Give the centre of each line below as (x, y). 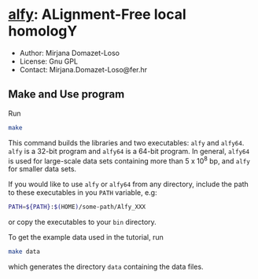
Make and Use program (66, 95)
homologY (43, 31)
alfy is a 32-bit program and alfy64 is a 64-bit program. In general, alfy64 (129, 151)
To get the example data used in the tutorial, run (86, 237)
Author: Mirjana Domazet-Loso (70, 53)
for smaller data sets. (42, 169)
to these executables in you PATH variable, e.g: (83, 193)
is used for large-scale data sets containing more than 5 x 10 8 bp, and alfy (129, 160)
